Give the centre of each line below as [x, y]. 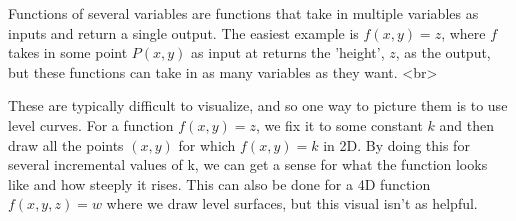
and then [466, 124]
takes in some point [68, 52]
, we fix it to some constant [339, 124]
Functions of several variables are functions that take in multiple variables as [243, 13]
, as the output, [443, 52]
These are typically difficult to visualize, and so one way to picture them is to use [258, 105]
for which [207, 144]
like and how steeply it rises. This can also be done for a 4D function [219, 183]
